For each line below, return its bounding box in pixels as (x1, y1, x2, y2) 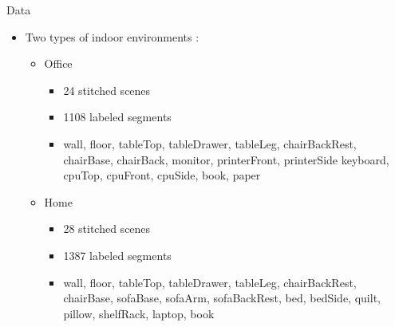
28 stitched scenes (63, 220, 151, 237)
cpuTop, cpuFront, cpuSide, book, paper (63, 167, 261, 183)
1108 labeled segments (63, 108, 172, 125)
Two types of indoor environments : (25, 28, 199, 45)
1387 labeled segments (63, 246, 172, 263)
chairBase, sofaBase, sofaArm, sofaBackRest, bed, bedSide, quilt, (63, 290, 381, 306)
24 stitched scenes (63, 81, 151, 98)
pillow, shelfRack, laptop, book (63, 305, 215, 321)
